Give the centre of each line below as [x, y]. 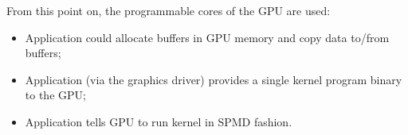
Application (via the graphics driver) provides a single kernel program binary [214, 79]
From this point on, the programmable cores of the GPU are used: [169, 10]
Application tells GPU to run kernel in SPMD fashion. [159, 121]
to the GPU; [55, 95]
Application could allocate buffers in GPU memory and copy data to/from [207, 37]
